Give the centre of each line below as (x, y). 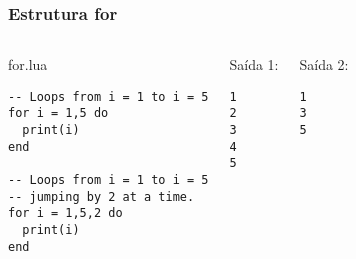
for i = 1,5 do (58, 113)
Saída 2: (324, 64)
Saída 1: (254, 64)
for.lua (28, 64)
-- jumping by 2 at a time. (101, 196)
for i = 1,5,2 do (65, 213)
